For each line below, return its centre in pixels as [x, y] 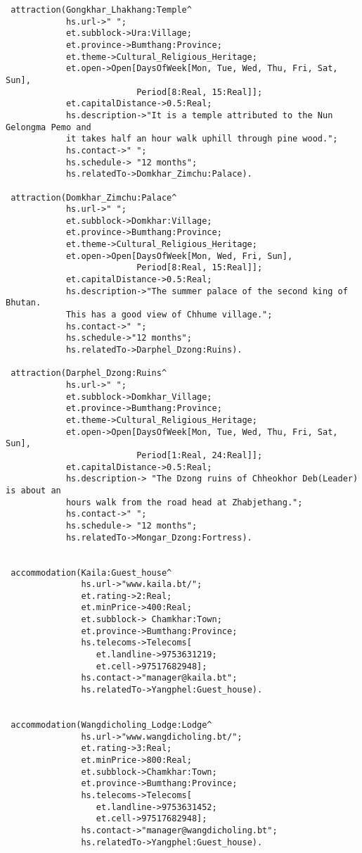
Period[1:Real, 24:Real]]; [200, 455]
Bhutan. [24, 303]
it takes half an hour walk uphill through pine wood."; [202, 139]
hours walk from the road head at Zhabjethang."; [184, 502]
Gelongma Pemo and [49, 127]
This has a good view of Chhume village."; [169, 315]
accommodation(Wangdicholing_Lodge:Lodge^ [111, 725]
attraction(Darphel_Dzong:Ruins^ [89, 373]
